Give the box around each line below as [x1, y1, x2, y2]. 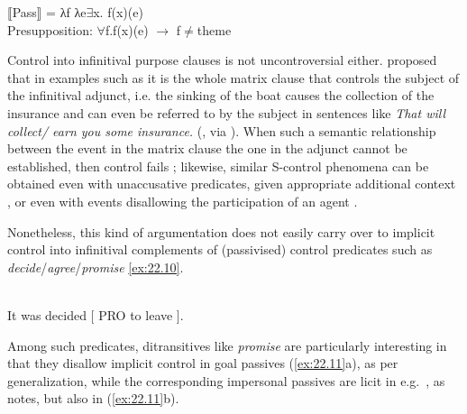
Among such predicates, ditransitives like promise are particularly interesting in [7, 336, 447, 354]
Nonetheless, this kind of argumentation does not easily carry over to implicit [7, 222, 435, 241]
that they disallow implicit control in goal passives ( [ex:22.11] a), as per [7, 354, 398, 373]
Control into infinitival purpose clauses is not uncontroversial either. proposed [7, 51, 437, 69]
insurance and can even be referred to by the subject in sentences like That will [7, 103, 445, 122]
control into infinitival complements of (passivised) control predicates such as [7, 240, 433, 259]
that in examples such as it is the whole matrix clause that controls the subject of [7, 68, 460, 87]
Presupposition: [7, 20, 93, 39]
